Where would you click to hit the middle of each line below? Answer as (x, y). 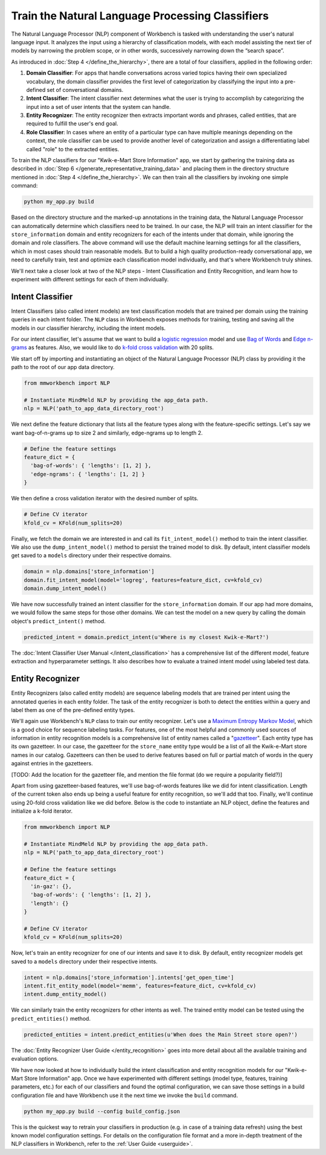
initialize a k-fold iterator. (42, 811)
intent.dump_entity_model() (65, 994)
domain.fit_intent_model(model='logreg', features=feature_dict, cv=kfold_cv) (143, 580)
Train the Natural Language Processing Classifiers (140, 16)
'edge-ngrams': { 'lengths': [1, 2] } (88, 474)
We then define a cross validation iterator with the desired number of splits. (105, 499)
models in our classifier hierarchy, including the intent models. (88, 328)
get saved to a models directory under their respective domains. (91, 555)
